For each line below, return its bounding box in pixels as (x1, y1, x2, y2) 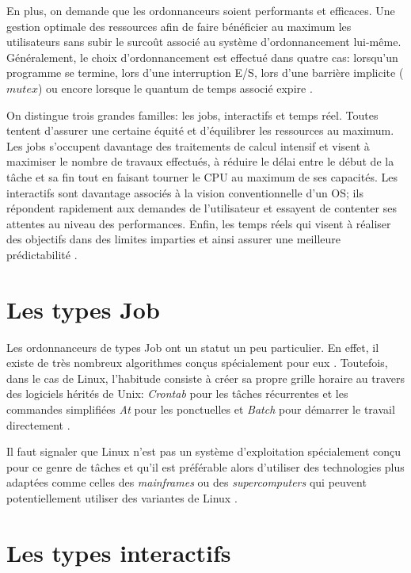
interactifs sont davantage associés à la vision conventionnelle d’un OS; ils (6, 184, 363, 201)
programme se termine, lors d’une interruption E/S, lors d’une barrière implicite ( (6, 64, 404, 81)
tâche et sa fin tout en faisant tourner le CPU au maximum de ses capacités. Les (6, 168, 398, 185)
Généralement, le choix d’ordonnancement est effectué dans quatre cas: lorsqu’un (6, 48, 398, 65)
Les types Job (6, 292, 160, 325)
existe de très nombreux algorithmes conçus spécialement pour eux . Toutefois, (6, 354, 388, 371)
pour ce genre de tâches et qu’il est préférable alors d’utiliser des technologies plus (6, 458, 405, 475)
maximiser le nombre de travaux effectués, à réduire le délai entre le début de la (6, 153, 394, 170)
